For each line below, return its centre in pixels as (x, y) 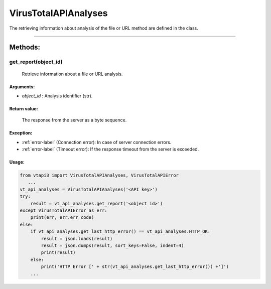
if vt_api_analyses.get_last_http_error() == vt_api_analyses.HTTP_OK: (120, 232)
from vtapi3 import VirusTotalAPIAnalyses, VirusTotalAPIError (99, 175)
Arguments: (22, 87)
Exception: (21, 133)
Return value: (24, 108)
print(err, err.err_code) (62, 218)
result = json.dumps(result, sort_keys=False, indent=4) (112, 245)
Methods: (25, 47)
